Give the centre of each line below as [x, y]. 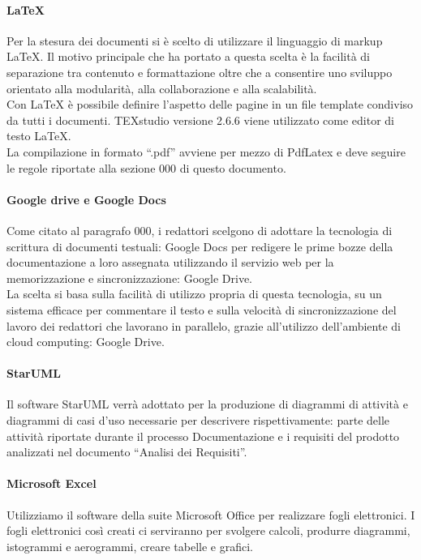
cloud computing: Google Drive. [86, 342]
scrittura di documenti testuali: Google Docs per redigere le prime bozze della [200, 246]
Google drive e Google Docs [86, 199]
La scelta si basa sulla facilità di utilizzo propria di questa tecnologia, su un [194, 294]
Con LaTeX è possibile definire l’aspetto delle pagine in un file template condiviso [210, 104]
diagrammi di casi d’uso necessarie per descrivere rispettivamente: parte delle [198, 420]
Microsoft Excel [52, 483]
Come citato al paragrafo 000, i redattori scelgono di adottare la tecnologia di [200, 230]
